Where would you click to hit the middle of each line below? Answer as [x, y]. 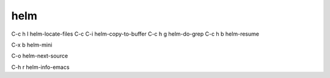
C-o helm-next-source [40, 56]
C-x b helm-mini [32, 45]
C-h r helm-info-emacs [40, 67]
